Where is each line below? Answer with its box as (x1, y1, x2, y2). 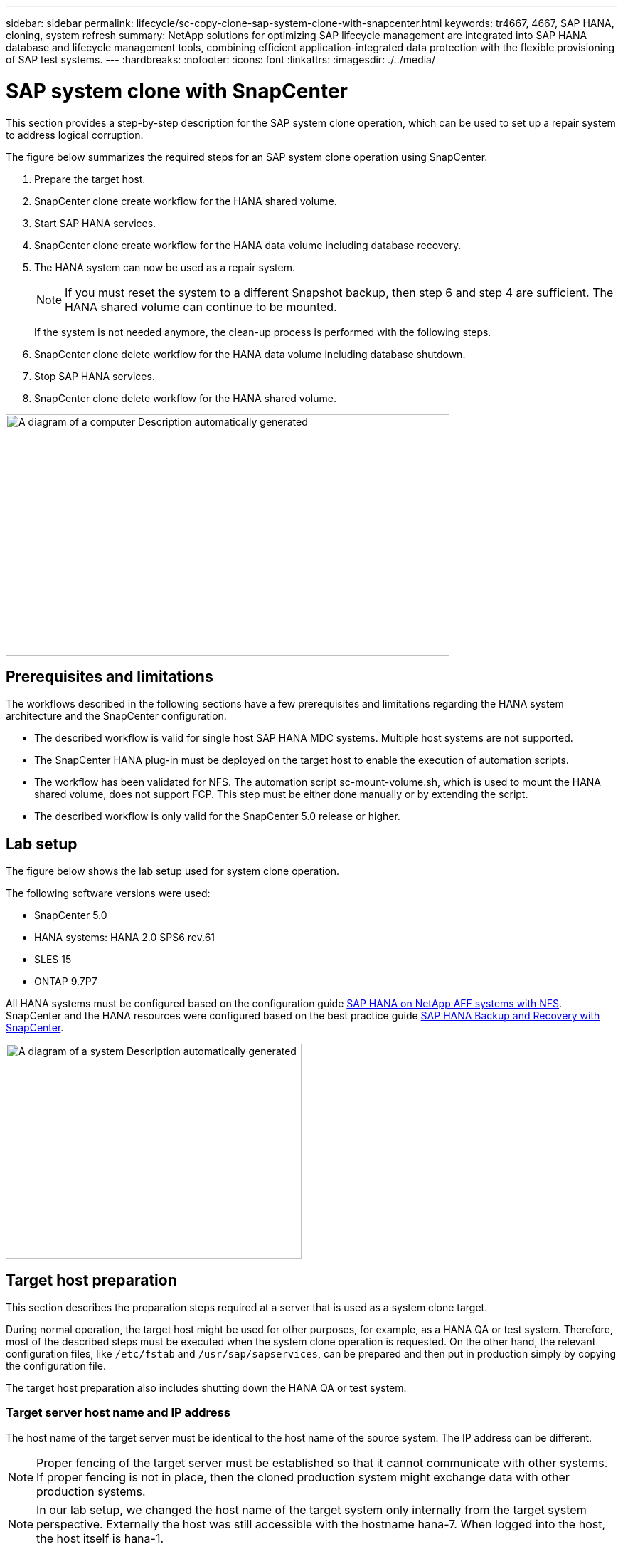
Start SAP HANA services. (34, 216, 156, 229)
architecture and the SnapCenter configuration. (6, 710, 227, 723)
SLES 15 (34, 953, 72, 966)
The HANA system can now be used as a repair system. (34, 261, 296, 273)
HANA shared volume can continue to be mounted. (65, 299, 337, 314)
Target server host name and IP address (6, 1405, 230, 1420)
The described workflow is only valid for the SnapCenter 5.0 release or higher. (34, 810, 400, 823)
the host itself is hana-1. (36, 1530, 164, 1545)
